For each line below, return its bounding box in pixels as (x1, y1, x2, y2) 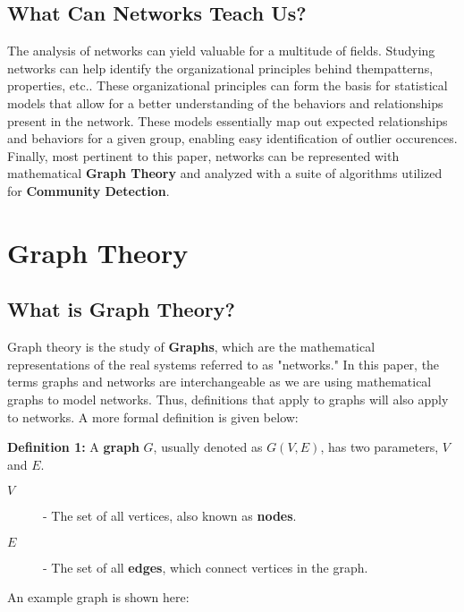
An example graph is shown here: (7, 588, 190, 607)
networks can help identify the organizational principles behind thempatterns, (7, 58, 434, 77)
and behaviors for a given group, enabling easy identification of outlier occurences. (7, 129, 458, 148)
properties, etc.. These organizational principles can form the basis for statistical (7, 76, 448, 95)
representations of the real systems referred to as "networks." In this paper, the (7, 354, 440, 373)
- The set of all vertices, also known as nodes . (43, 506, 297, 525)
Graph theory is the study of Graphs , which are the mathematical (7, 337, 375, 356)
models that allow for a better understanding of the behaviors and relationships (7, 93, 443, 112)
